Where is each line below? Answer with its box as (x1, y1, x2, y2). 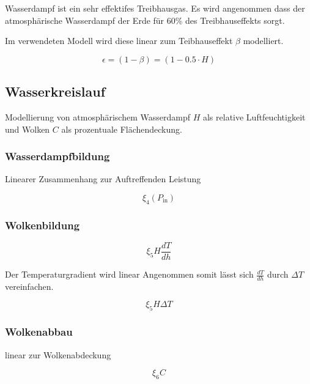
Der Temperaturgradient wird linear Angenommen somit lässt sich (5, 268, 254, 281)
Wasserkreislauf (5, 82, 106, 101)
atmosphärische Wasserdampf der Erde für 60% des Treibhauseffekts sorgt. (5, 13, 285, 26)
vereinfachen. (5, 279, 54, 292)
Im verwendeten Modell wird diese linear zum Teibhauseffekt (5, 34, 233, 47)
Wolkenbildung (5, 217, 80, 232)
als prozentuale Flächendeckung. (61, 122, 182, 135)
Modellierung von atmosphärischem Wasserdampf (5, 110, 191, 123)
